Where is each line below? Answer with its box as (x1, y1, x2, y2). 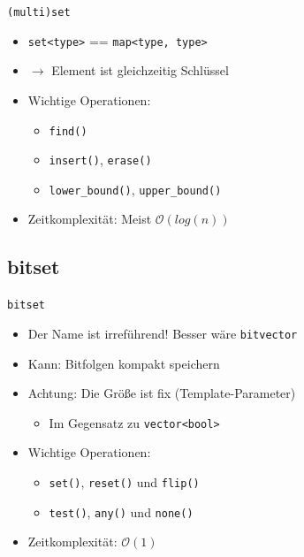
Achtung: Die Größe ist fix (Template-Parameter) (27, 384, 296, 402)
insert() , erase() (49, 150, 152, 169)
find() (49, 125, 87, 138)
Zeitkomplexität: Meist (27, 210, 152, 228)
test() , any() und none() (49, 502, 194, 521)
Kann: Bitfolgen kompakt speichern (27, 354, 220, 372)
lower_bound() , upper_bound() (49, 179, 222, 198)
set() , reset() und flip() (49, 473, 200, 492)
